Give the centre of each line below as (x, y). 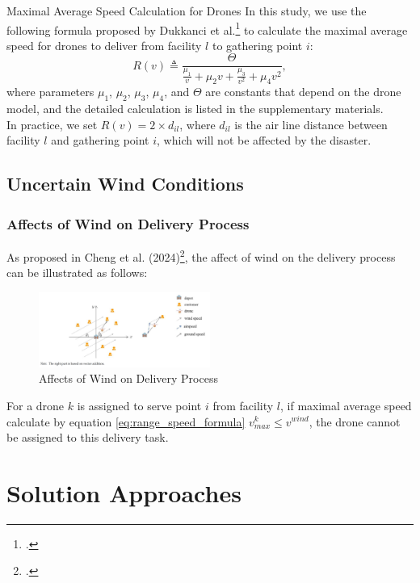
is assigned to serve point (139, 405)
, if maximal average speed (346, 405)
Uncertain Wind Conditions (125, 184)
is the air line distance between (311, 124)
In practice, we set (52, 124)
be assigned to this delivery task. (88, 437)
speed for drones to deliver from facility (104, 45)
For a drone (36, 405)
